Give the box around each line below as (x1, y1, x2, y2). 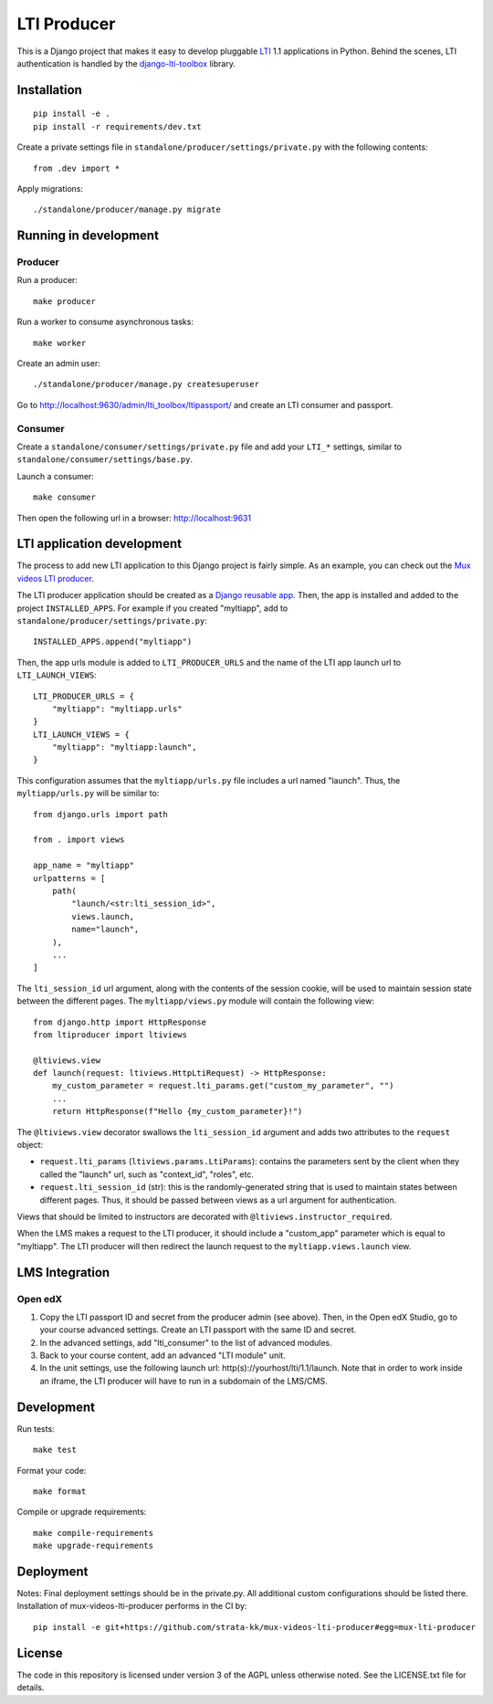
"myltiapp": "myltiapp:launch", (51, 742, 197, 752)
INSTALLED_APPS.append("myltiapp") (33, 636, 193, 647)
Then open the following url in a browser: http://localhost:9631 (16, 512, 251, 523)
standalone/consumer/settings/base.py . (16, 454, 194, 465)
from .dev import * (33, 163, 121, 174)
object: (16, 1140, 44, 1151)
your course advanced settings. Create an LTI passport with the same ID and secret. (39, 1324, 357, 1335)
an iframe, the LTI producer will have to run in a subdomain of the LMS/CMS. (39, 1375, 328, 1386)
